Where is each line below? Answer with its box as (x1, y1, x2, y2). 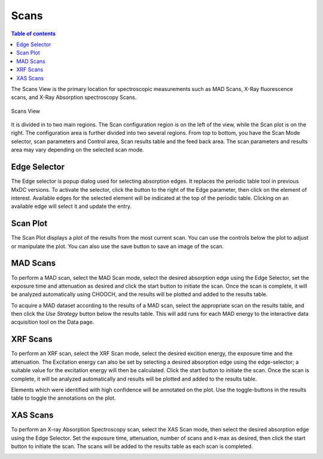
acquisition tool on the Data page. (11, 318, 95, 326)
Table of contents (11, 30, 56, 37)
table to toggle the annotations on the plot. (11, 394, 116, 401)
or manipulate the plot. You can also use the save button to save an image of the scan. (11, 243, 224, 250)
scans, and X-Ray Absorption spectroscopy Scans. (11, 93, 137, 101)
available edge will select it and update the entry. (11, 203, 132, 210)
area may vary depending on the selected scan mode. (11, 146, 144, 153)
